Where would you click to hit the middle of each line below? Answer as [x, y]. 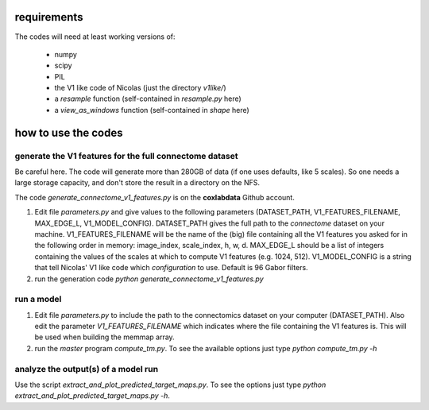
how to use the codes [69, 132]
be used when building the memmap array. [104, 337]
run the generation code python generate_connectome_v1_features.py [149, 279]
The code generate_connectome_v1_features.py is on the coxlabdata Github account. [155, 197]
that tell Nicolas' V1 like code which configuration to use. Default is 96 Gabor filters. [172, 268]
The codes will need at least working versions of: [95, 37]
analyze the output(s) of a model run [87, 369]
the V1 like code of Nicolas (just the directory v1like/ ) [140, 88]
